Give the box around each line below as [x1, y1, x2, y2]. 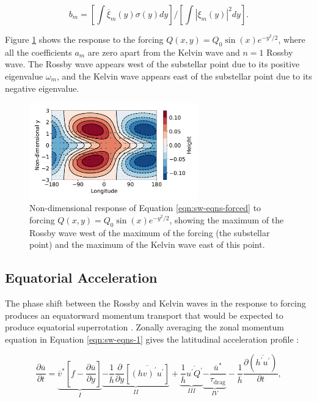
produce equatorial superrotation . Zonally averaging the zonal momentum [5, 321, 284, 333]
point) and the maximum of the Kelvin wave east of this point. [29, 238, 265, 251]
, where [278, 33, 305, 45]
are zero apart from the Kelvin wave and [87, 45, 240, 58]
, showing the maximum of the [169, 213, 284, 226]
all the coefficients [5, 45, 72, 58]
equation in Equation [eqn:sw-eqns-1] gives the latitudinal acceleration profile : [5, 332, 299, 345]
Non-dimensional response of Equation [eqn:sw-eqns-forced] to [29, 201, 261, 214]
